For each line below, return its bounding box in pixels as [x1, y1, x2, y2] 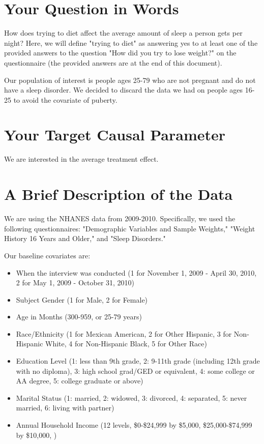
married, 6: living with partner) [16, 402, 114, 413]
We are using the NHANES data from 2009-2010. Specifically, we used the [4, 213, 236, 224]
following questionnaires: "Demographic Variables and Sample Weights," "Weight [4, 223, 255, 233]
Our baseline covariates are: [4, 250, 91, 260]
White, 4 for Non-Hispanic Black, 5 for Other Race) [45, 338, 207, 349]
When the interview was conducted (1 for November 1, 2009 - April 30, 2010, [16, 267, 257, 278]
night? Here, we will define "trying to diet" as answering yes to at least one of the [4, 37, 258, 48]
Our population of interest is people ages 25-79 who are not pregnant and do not [4, 74, 256, 85]
